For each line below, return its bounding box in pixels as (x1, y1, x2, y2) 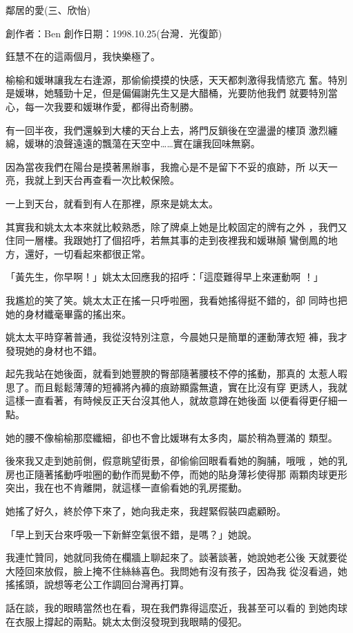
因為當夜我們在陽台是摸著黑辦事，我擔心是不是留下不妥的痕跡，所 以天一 (6, 159, 338, 173)
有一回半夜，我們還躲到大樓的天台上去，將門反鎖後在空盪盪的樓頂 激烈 (6, 122, 328, 137)
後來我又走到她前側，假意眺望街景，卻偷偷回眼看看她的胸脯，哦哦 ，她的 (6, 453, 338, 468)
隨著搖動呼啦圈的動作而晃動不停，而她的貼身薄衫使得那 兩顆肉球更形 (34, 466, 347, 481)
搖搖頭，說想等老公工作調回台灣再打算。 (6, 577, 189, 592)
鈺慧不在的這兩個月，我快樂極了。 (6, 49, 160, 64)
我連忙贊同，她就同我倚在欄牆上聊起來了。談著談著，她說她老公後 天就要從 (6, 550, 347, 565)
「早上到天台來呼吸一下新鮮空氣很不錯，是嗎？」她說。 (6, 527, 257, 541)
